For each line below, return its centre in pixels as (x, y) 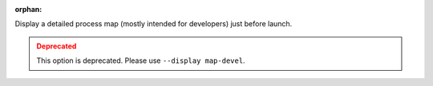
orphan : (28, 9)
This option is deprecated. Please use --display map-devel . (141, 61)
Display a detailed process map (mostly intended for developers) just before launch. (154, 24)
